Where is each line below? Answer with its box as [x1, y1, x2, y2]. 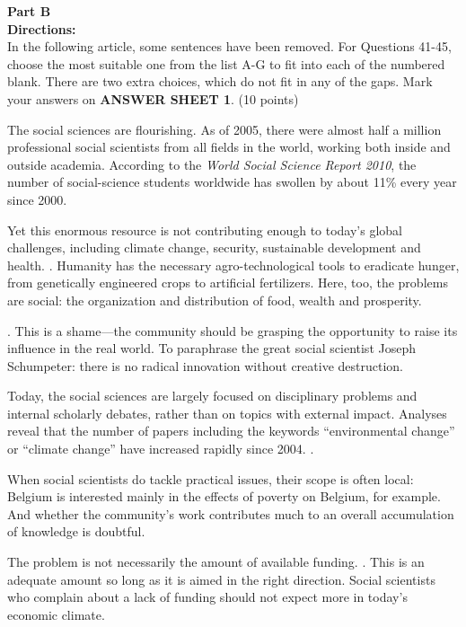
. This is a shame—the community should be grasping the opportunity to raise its [7, 321, 458, 340]
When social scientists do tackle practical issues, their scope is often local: [7, 469, 414, 488]
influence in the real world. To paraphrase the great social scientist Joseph [7, 339, 416, 358]
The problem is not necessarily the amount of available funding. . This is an [7, 552, 425, 571]
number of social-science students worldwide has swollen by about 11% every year [7, 172, 457, 191]
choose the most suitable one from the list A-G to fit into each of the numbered [7, 54, 445, 73]
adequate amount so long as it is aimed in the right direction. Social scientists [7, 570, 435, 588]
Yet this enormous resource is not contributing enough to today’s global [7, 220, 403, 239]
